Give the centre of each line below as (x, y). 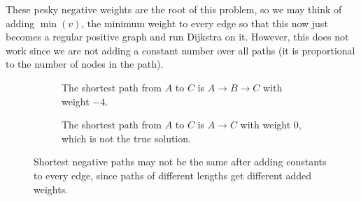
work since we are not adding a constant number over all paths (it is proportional (180, 50)
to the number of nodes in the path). (85, 64)
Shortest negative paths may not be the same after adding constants (180, 162)
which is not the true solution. (126, 138)
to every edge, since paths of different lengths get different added (172, 175)
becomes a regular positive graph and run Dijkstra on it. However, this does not (177, 37)
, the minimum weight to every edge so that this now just (205, 23)
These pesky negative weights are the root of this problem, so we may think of (174, 9)
